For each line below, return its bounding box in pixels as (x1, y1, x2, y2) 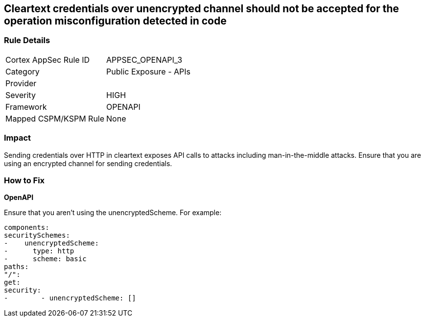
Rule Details (4, 35, 50, 46)
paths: (4, 263, 29, 271)
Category (5, 66, 40, 76)
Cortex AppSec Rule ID (5, 54, 90, 65)
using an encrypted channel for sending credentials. (4, 159, 172, 168)
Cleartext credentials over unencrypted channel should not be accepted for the (4, 2, 399, 15)
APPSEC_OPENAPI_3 (106, 54, 183, 65)
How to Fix (4, 175, 45, 185)
